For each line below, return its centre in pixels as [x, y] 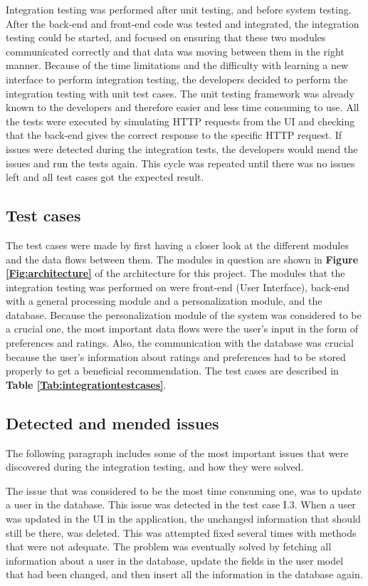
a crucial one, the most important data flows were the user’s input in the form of [182, 329]
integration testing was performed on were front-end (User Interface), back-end [178, 287]
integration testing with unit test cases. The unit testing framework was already [180, 93]
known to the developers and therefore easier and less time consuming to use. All [183, 107]
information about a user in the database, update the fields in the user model [175, 560]
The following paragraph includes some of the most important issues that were [177, 452]
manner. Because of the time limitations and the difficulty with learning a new [177, 65]
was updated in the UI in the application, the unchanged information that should [183, 519]
